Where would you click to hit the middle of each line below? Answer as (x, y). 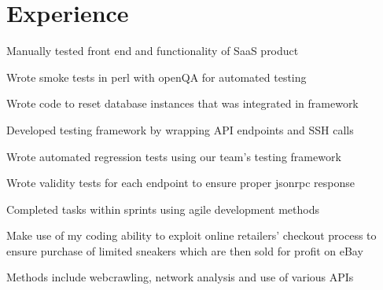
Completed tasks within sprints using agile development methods (163, 209)
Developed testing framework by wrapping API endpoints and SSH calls (180, 129)
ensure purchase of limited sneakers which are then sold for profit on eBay (185, 250)
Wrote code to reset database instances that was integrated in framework (182, 103)
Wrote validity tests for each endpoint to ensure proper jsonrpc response (180, 183)
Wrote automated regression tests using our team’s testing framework (174, 156)
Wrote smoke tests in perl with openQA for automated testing (157, 77)
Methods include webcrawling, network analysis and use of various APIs (180, 277)
